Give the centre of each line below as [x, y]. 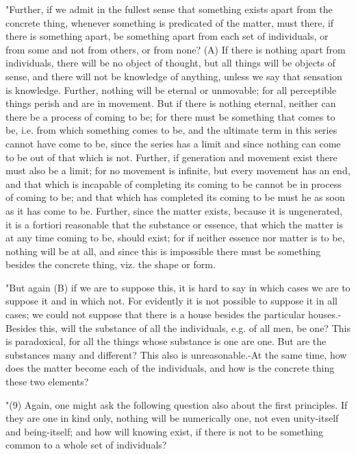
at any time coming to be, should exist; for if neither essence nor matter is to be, [175, 238]
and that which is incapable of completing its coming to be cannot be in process [174, 183]
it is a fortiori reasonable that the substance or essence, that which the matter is [175, 224]
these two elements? [47, 382]
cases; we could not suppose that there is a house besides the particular [155, 314]
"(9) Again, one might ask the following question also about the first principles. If [177, 404]
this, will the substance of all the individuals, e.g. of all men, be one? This [195, 327]
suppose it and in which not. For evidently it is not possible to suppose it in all [171, 301]
